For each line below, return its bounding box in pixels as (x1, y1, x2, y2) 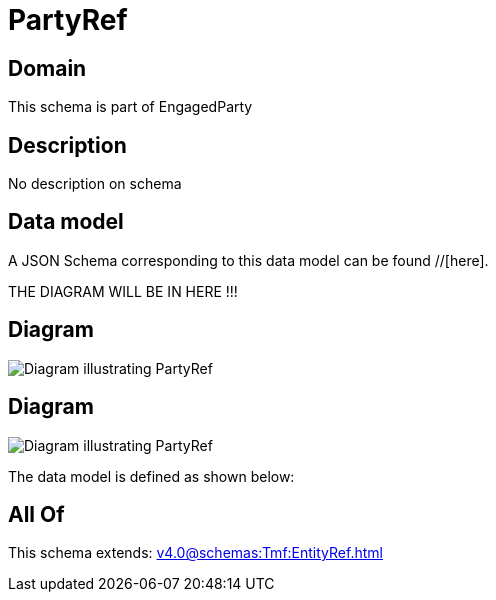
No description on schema (8, 175, 182, 193)
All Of (8, 501, 65, 527)
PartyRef (8, 3, 128, 37)
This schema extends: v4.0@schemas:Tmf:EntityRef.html (8, 544, 383, 562)
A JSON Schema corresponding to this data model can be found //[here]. (8, 251, 489, 269)
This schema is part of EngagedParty (8, 98, 253, 116)
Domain (8, 55, 87, 81)
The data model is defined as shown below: (8, 467, 295, 485)
